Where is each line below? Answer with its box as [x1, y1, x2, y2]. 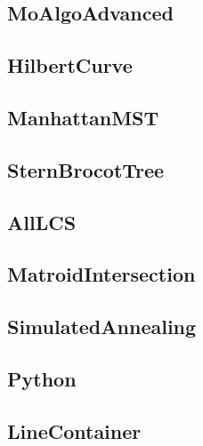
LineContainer [7, 417, 142, 444]
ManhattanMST [7, 103, 159, 131]
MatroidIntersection [7, 260, 196, 288]
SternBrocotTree [7, 155, 165, 183]
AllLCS [7, 208, 77, 235]
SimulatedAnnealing [7, 313, 197, 340]
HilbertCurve [7, 52, 133, 79]
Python [7, 364, 77, 392]
